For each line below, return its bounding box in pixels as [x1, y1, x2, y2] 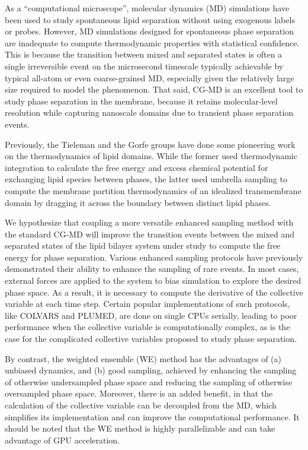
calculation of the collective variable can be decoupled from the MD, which [5, 399, 277, 411]
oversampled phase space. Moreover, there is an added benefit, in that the [5, 387, 273, 400]
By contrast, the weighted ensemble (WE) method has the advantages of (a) [5, 352, 281, 365]
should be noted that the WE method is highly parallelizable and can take [5, 422, 275, 435]
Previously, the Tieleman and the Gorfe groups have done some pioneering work [5, 138, 296, 150]
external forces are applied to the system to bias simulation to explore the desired [5, 274, 301, 287]
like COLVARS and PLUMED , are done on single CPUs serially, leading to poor [5, 309, 297, 321]
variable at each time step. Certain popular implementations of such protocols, [5, 297, 290, 310]
